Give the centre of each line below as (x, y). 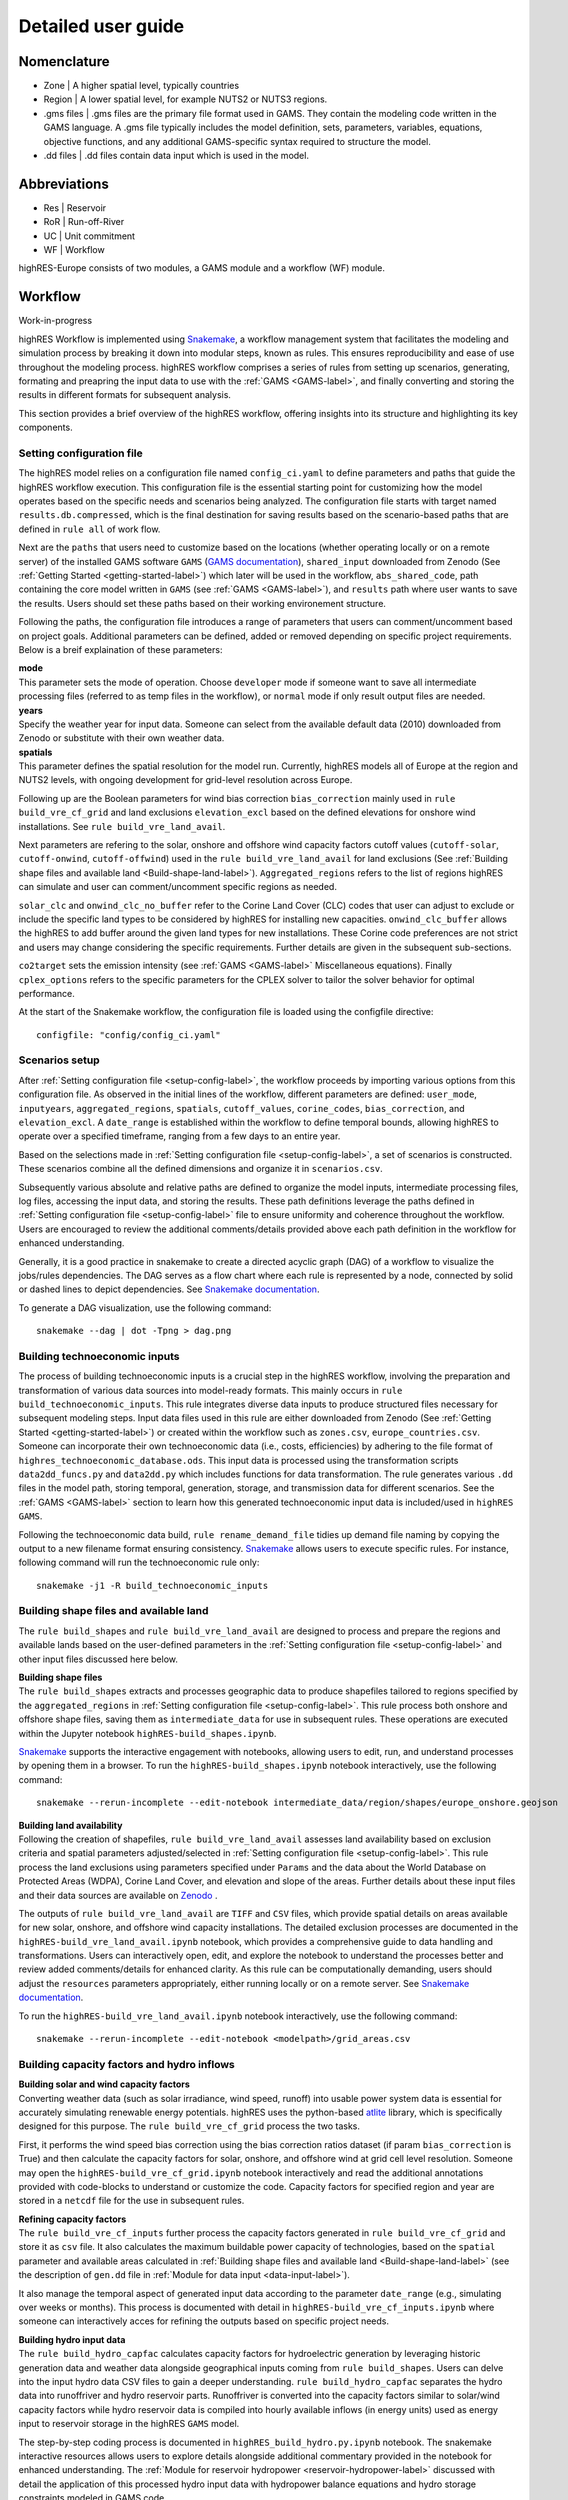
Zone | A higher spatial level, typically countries (141, 86)
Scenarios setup (59, 1060)
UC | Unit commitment (89, 236)
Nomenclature (64, 61)
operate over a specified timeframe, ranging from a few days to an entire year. (179, 1136)
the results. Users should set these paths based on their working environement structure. (202, 603)
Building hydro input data (72, 2339)
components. (46, 427)
